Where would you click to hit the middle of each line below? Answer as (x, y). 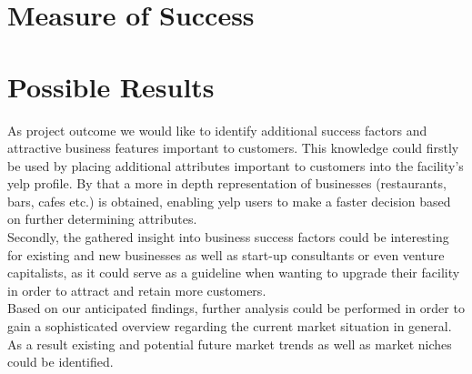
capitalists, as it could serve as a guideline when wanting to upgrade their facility (234, 273)
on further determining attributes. (102, 219)
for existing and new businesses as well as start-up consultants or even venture (226, 254)
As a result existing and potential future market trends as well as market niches (230, 344)
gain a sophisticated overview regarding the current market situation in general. (230, 326)
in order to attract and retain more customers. (137, 290)
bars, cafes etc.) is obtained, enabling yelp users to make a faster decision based (229, 201)
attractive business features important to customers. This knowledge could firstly (233, 148)
